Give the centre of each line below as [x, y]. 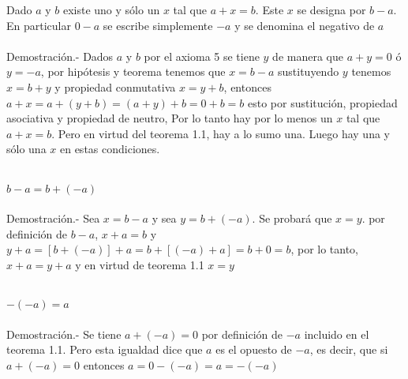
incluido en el [337, 334]
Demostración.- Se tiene [64, 334]
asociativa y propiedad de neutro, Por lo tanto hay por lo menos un [170, 118]
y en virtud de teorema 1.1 [140, 264]
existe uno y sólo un [111, 9]
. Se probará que [292, 218]
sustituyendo [309, 71]
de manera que [308, 56]
